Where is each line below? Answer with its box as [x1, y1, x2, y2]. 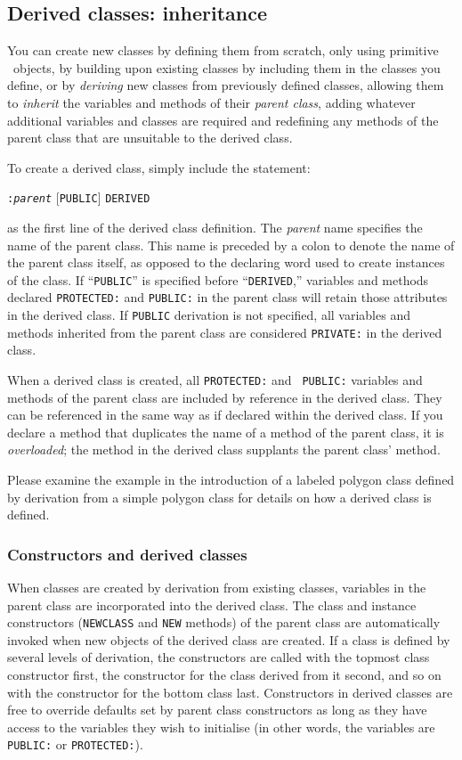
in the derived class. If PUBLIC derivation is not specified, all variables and [7, 306, 410, 324]
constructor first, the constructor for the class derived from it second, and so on [7, 666, 442, 684]
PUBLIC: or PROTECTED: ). [7, 735, 143, 754]
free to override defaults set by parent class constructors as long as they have [7, 700, 427, 719]
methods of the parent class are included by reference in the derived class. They [7, 388, 442, 406]
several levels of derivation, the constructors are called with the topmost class [7, 648, 430, 666]
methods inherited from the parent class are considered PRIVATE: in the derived [7, 323, 442, 341]
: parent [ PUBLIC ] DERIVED [7, 188, 150, 207]
